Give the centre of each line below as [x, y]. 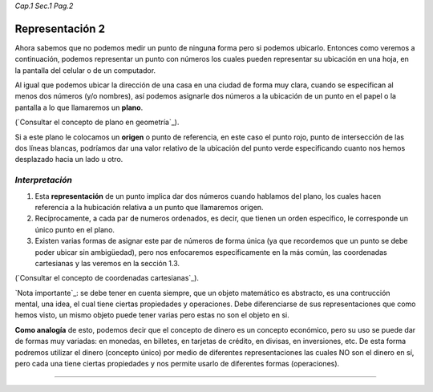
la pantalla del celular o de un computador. [85, 70]
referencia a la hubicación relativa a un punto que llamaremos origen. [149, 207]
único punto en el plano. [75, 229]
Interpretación [43, 180]
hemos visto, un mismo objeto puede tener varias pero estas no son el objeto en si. [152, 315]
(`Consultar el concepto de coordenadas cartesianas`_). [107, 278]
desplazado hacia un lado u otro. [69, 160]
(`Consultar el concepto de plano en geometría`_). [97, 122]
